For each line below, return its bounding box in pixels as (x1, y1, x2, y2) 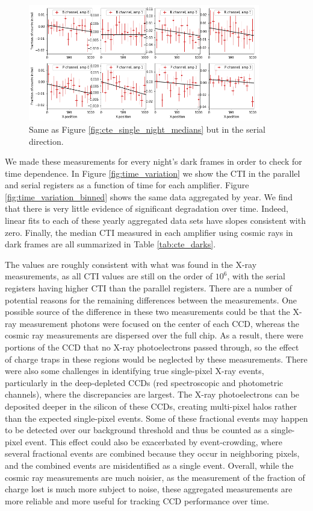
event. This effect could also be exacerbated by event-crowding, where (25, 435, 283, 448)
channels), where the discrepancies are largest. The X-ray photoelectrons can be (5, 388, 300, 401)
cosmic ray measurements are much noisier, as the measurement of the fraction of (5, 471, 305, 483)
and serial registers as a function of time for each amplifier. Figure (5, 179, 249, 191)
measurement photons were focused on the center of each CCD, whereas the (19, 317, 300, 329)
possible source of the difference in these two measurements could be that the (5, 305, 290, 318)
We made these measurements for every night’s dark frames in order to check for (5, 155, 302, 168)
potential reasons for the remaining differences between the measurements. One (5, 293, 297, 306)
